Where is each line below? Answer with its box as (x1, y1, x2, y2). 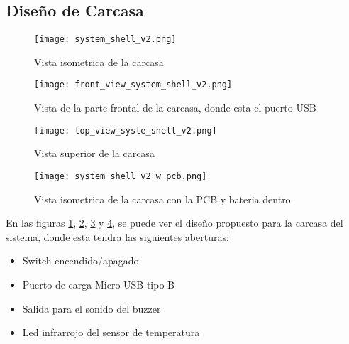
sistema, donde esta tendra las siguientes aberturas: (6, 229, 229, 244)
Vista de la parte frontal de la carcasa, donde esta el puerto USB (34, 100, 316, 115)
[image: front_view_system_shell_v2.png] (34, 80, 233, 90)
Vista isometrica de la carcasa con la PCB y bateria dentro (34, 191, 291, 206)
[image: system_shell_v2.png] (34, 34, 177, 45)
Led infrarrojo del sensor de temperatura (22, 325, 200, 340)
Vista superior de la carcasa (34, 146, 155, 161)
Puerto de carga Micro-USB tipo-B (22, 276, 174, 291)
